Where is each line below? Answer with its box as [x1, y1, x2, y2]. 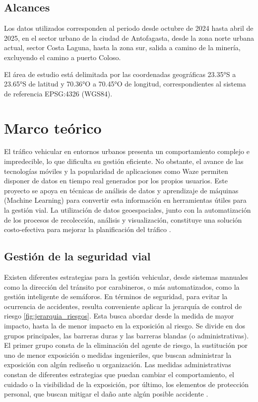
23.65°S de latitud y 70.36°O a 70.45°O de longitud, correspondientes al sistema [4, 79, 246, 89]
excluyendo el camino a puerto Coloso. [4, 52, 121, 62]
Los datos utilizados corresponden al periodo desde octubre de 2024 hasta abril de [4, 23, 254, 33]
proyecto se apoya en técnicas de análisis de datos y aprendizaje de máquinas [4, 185, 239, 195]
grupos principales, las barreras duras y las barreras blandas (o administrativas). [4, 330, 249, 340]
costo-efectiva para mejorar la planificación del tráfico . [4, 224, 171, 235]
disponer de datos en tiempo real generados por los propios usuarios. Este [4, 175, 228, 186]
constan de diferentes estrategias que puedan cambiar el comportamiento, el [4, 369, 234, 379]
